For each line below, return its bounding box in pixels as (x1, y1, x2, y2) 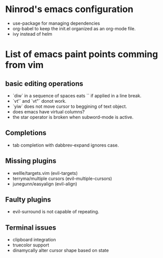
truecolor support (12, 242, 49, 248)
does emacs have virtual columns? (12, 108, 85, 114)
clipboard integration (12, 237, 57, 243)
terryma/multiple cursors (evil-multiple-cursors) (12, 175, 113, 181)
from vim (5, 59, 44, 71)
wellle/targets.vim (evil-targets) (12, 170, 78, 176)
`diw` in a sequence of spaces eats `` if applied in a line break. (12, 92, 142, 99)
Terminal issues (5, 223, 57, 232)
